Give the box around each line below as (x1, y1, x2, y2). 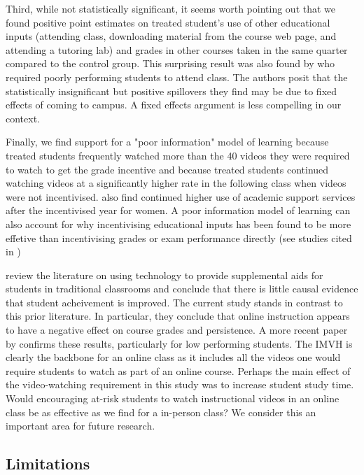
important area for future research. (6, 418, 155, 433)
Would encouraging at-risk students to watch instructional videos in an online (6, 391, 339, 406)
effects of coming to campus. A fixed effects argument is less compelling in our (6, 97, 342, 112)
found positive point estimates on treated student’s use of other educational (6, 15, 330, 29)
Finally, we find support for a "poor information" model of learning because (6, 134, 329, 149)
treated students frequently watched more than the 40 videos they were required (6, 148, 350, 162)
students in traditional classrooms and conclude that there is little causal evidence (6, 281, 358, 296)
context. (6, 111, 40, 125)
